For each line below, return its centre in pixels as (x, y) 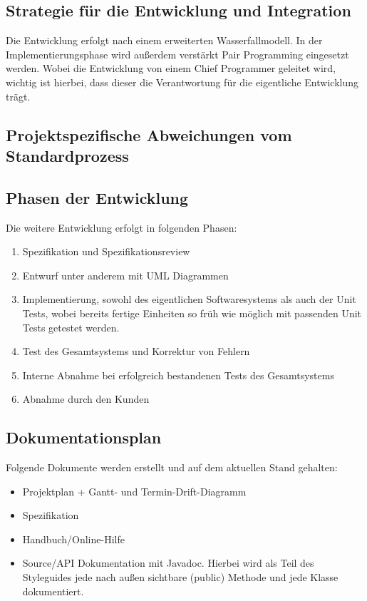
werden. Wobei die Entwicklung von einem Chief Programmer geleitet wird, (171, 68)
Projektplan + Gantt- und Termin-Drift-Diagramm (134, 491)
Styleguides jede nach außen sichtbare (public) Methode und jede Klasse (180, 577)
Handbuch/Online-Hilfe (73, 539)
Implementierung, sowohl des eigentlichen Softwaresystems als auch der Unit (189, 299)
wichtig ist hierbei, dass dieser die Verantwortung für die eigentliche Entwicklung (182, 82)
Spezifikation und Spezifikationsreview (106, 251)
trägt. (18, 96)
